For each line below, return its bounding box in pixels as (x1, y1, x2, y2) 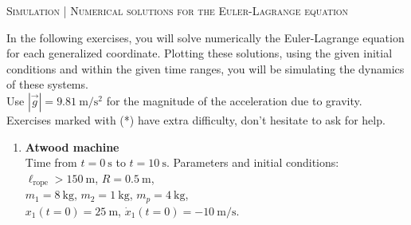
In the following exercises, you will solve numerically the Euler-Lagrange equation (6, 29, 405, 45)
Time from (25, 154, 77, 171)
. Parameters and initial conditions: (166, 154, 339, 171)
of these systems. (6, 76, 88, 93)
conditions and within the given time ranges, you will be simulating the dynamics (6, 60, 405, 77)
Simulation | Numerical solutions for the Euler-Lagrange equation (6, 2, 349, 18)
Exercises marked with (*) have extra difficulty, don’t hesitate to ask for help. (6, 111, 386, 128)
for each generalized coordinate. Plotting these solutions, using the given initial (6, 45, 393, 61)
